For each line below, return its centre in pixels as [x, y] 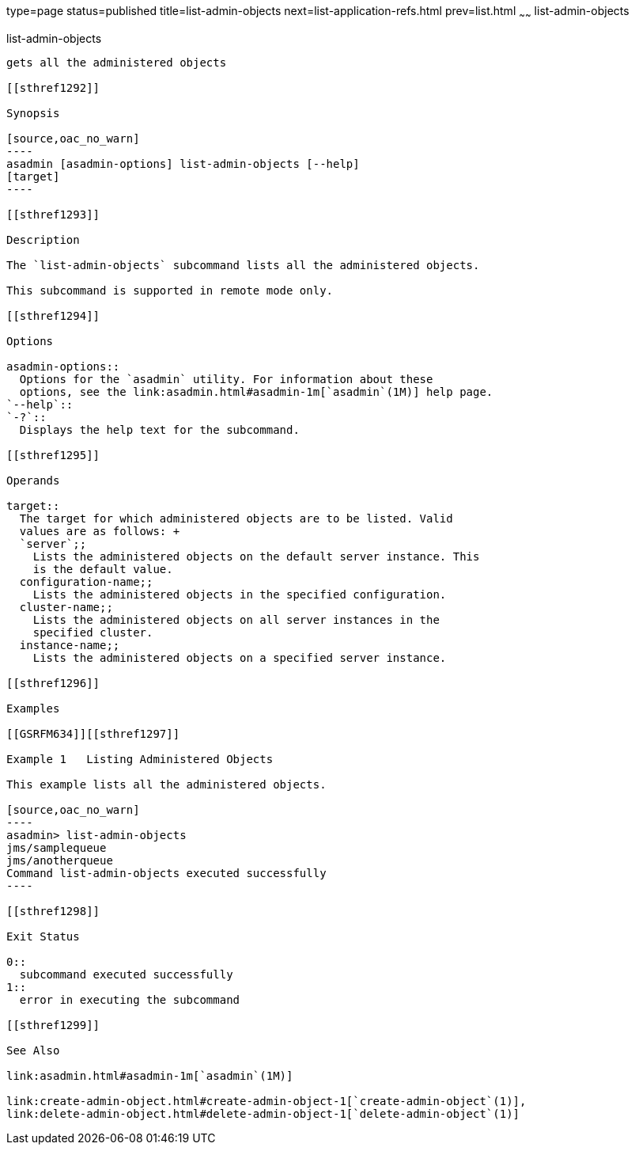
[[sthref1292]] [53, 87]
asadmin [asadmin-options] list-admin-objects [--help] [183, 163]
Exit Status [43, 936]
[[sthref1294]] [53, 315]
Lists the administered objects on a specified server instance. [240, 657]
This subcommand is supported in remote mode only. [170, 290]
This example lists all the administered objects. [166, 784]
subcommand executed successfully [126, 974]
